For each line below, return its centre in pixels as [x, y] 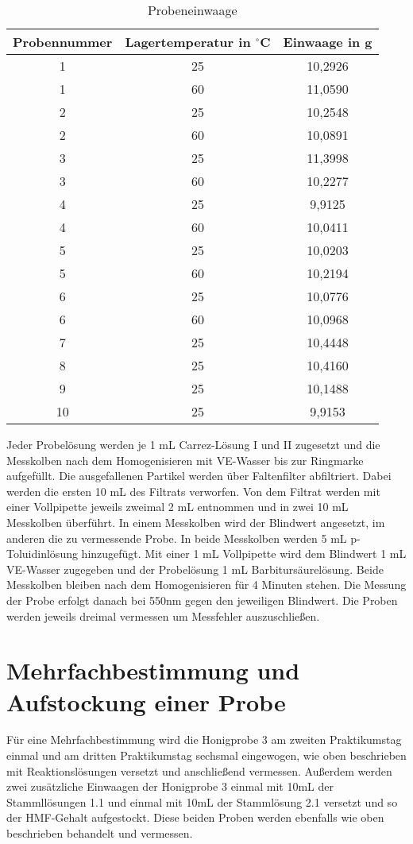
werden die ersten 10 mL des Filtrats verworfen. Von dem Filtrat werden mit [193, 491]
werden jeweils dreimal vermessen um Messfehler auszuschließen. [163, 616]
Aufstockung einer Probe [146, 701]
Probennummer [63, 42]
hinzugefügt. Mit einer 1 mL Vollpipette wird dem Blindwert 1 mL [244, 554]
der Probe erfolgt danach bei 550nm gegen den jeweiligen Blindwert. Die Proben [202, 600]
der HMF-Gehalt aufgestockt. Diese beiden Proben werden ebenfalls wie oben [195, 817]
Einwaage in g [328, 42]
